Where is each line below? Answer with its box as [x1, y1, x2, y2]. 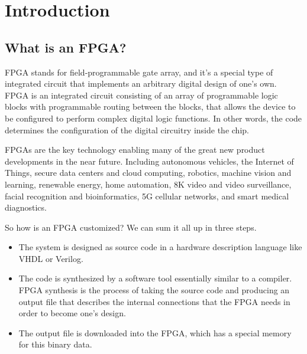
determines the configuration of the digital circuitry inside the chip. [5, 123, 249, 136]
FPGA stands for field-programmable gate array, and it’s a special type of [5, 65, 273, 78]
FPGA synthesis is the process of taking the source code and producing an [18, 284, 290, 296]
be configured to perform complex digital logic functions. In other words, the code [5, 112, 302, 124]
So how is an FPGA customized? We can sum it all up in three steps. [5, 221, 257, 233]
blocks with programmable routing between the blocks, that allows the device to [5, 100, 296, 113]
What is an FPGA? [5, 38, 127, 56]
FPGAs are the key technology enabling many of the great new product [5, 143, 265, 156]
